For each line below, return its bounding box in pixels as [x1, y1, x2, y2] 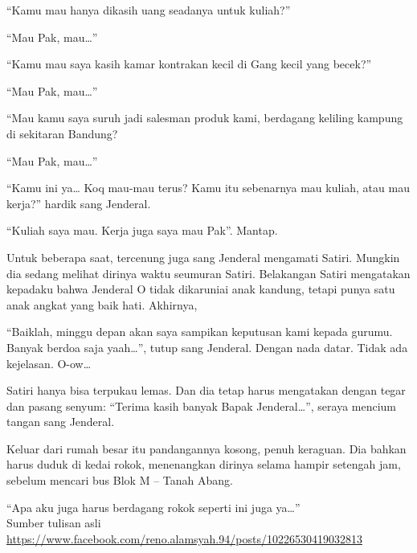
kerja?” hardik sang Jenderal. [6, 195, 151, 211]
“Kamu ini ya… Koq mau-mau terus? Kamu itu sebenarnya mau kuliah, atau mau [6, 179, 410, 196]
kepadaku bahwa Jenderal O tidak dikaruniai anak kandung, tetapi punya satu [6, 281, 395, 297]
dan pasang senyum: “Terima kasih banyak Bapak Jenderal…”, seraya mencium [6, 397, 397, 414]
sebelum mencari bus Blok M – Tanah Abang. [6, 472, 233, 489]
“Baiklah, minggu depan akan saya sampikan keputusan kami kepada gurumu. [6, 323, 393, 340]
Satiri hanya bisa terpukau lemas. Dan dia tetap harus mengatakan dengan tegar [6, 382, 406, 399]
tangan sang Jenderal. [6, 413, 115, 430]
